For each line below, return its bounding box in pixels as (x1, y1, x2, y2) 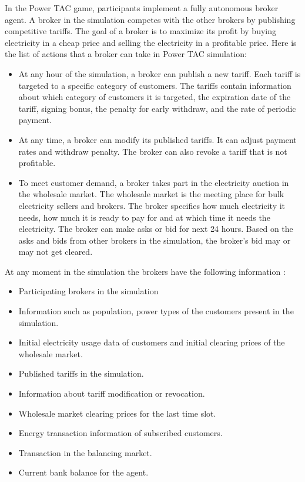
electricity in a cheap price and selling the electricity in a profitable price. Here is (5, 36, 297, 48)
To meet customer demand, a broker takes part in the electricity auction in (18, 176, 289, 188)
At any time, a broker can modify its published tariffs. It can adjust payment (18, 133, 297, 145)
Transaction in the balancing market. (18, 446, 152, 458)
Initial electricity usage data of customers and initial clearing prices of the (18, 336, 285, 348)
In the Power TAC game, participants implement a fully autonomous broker (5, 2, 279, 14)
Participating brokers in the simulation (18, 285, 159, 297)
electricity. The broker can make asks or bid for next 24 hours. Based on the (18, 222, 293, 235)
